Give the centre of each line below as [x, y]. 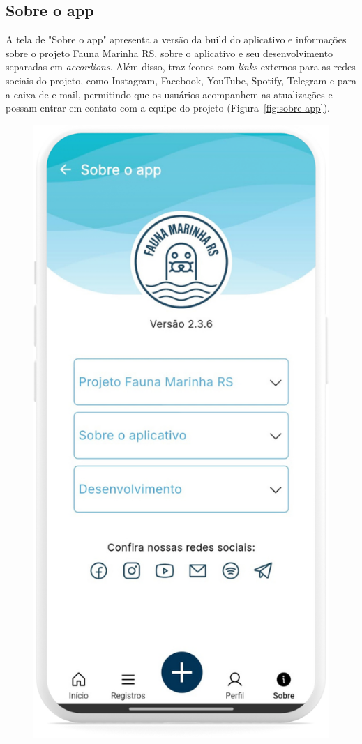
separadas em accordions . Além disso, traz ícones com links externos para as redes [181, 67]
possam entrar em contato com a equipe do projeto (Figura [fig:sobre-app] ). [168, 108]
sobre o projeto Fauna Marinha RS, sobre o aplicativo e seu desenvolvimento [169, 53]
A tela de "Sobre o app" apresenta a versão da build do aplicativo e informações [176, 39]
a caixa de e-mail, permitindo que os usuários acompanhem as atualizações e [169, 94]
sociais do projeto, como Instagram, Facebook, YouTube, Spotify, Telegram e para [181, 80]
